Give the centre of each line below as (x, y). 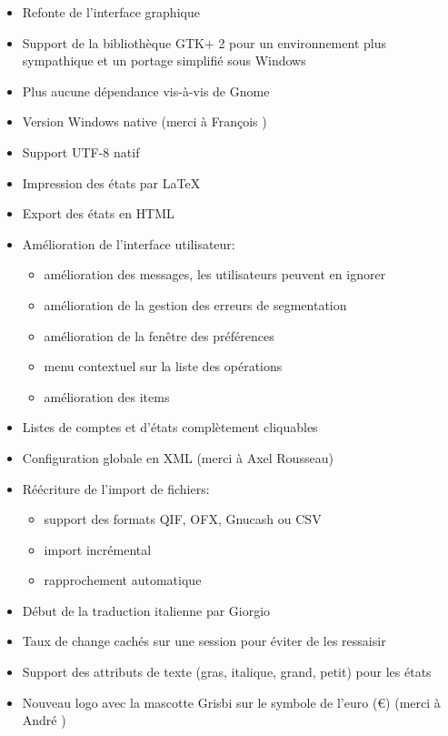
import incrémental (98, 549)
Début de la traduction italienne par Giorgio (146, 610)
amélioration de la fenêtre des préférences (159, 335)
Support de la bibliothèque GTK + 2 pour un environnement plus (204, 42)
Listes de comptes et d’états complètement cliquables (170, 427)
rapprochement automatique (123, 580)
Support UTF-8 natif (81, 151)
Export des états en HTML (98, 213)
